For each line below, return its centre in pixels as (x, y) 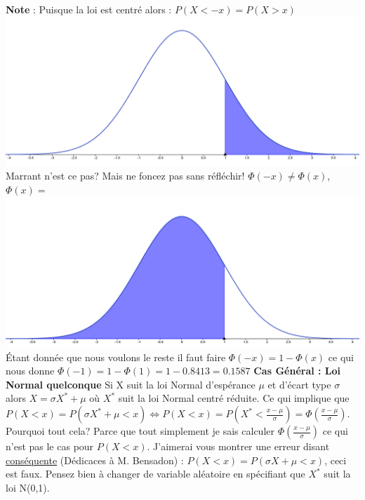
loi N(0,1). (28, 487)
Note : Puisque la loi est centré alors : (89, 9)
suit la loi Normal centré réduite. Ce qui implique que (234, 398)
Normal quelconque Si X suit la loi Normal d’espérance (131, 384)
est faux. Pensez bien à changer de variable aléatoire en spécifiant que (155, 474)
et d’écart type (299, 384)
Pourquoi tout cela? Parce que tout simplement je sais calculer (140, 431)
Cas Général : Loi (297, 371)
